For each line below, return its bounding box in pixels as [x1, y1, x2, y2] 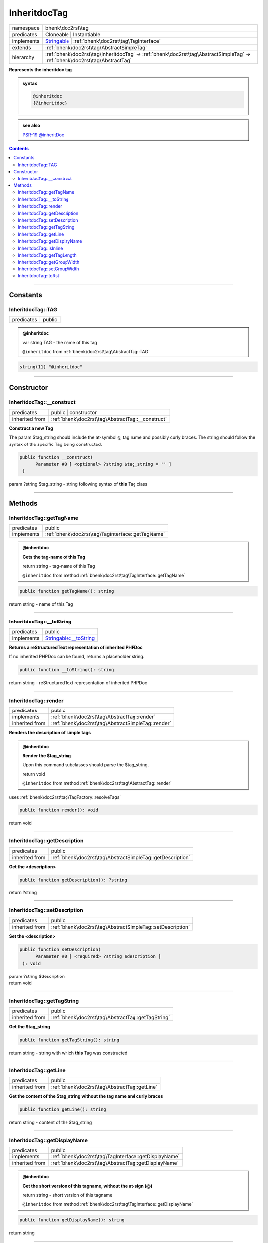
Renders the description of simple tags [9, 730, 91, 736]
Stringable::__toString [45, 634, 95, 641]
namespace [12, 24, 40, 31]
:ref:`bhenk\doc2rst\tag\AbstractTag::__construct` [51, 415, 167, 422]
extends [12, 44, 31, 51]
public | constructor [51, 409, 97, 416]
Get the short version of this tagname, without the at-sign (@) [22, 1183, 153, 1189]
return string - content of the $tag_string [9, 1119, 92, 1126]
